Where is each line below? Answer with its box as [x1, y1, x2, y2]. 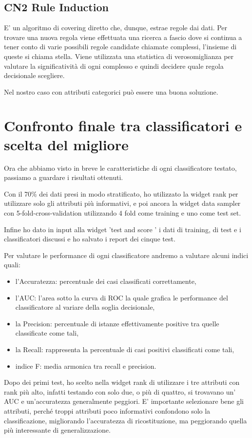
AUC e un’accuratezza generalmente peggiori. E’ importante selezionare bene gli [4, 396, 244, 406]
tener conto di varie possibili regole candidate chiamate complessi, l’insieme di [4, 41, 237, 52]
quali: [4, 259, 20, 270]
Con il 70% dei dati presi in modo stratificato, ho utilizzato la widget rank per [4, 188, 238, 199]
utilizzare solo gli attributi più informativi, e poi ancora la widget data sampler [4, 198, 241, 208]
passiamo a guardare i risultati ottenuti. [4, 172, 123, 182]
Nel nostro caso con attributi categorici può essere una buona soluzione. [4, 86, 218, 97]
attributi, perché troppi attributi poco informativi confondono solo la [4, 405, 211, 416]
